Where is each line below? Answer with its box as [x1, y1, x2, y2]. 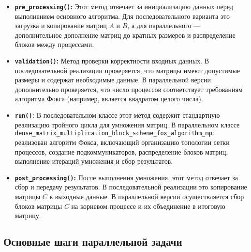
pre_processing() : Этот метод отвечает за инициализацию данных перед [15, 1, 233, 11]
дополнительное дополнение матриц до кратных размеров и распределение [15, 30, 236, 40]
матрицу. [15, 210, 41, 220]
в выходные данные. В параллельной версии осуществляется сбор [49, 191, 244, 201]
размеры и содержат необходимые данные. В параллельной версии [15, 75, 211, 85]
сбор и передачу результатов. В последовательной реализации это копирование [15, 182, 247, 192]
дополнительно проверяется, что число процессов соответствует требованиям [15, 84, 243, 94]
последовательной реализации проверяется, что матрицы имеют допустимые [15, 65, 240, 75]
